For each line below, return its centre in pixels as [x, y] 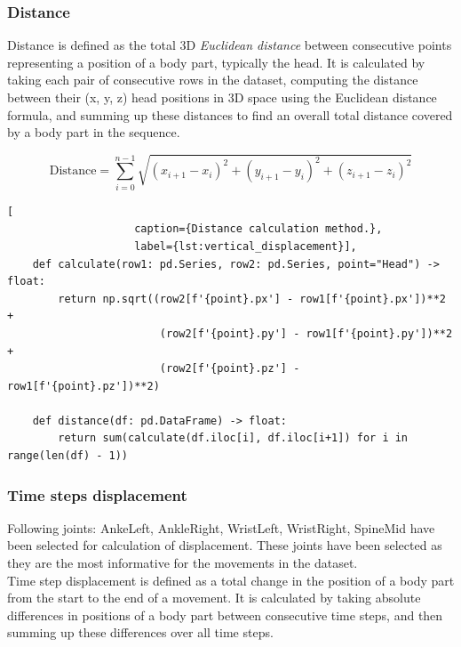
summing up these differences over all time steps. [140, 632]
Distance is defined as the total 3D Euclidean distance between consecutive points [230, 45]
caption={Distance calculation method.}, [258, 229]
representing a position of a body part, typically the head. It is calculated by [216, 62]
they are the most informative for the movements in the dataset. [183, 563]
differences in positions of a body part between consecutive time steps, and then [225, 615]
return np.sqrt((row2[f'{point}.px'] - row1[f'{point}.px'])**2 [252, 299]
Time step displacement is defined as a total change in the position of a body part [231, 580]
